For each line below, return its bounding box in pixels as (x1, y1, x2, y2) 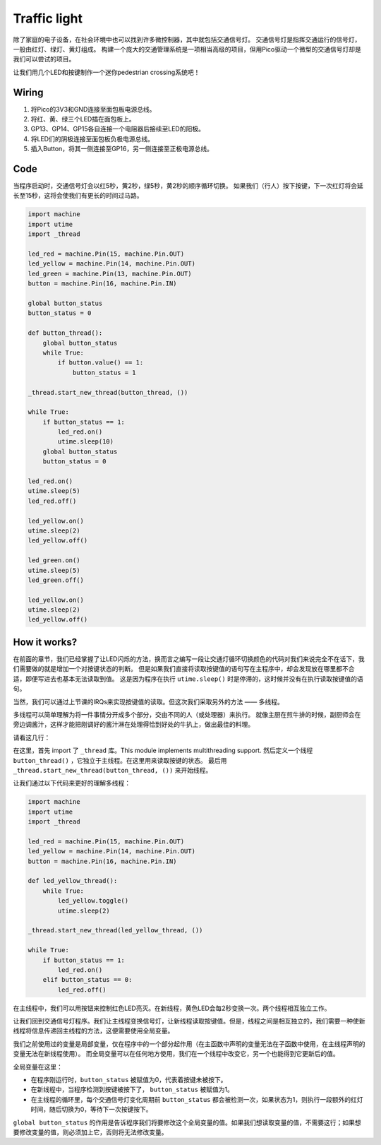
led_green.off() (28, 576, 85, 584)
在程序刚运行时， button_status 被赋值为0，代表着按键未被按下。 (30, 1076, 227, 1084)
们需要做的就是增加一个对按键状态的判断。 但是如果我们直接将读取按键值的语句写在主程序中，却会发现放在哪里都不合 (13, 665, 355, 673)
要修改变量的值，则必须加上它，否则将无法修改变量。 (13, 1127, 168, 1137)
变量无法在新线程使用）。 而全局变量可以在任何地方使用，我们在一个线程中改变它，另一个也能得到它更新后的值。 (13, 1050, 339, 1058)
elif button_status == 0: (42, 975, 133, 984)
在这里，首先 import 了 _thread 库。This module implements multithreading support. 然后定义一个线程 (13, 746, 313, 755)
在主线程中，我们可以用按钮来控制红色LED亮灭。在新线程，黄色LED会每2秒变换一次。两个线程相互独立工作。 (13, 1004, 331, 1012)
